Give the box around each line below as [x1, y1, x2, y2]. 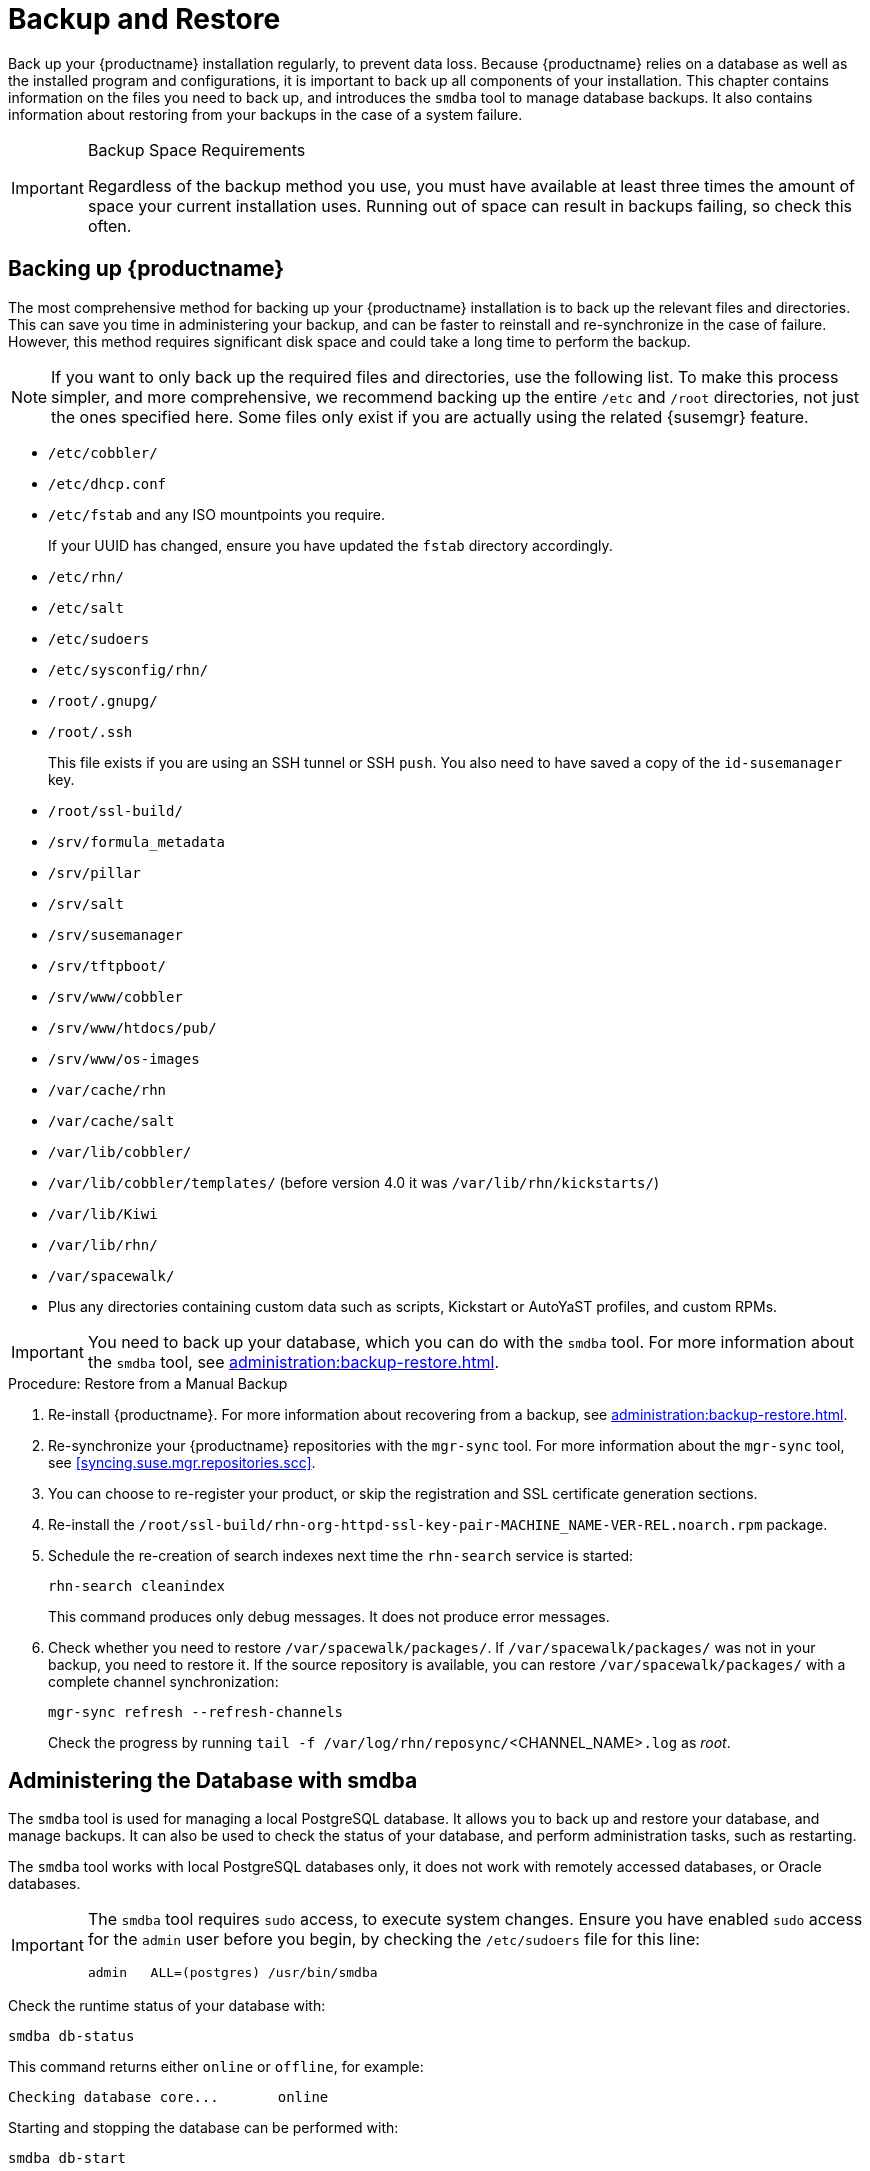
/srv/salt [48, 895, 124, 912]
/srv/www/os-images [48, 1050, 200, 1067]
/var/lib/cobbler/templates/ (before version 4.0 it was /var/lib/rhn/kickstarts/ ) [48, 1173, 660, 1191]
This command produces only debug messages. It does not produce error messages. [48, 1607, 610, 1625]
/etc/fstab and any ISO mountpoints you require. [48, 505, 386, 523]
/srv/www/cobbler [48, 988, 183, 1005]
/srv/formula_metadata [48, 833, 226, 850]
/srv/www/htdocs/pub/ [48, 1019, 217, 1036]
